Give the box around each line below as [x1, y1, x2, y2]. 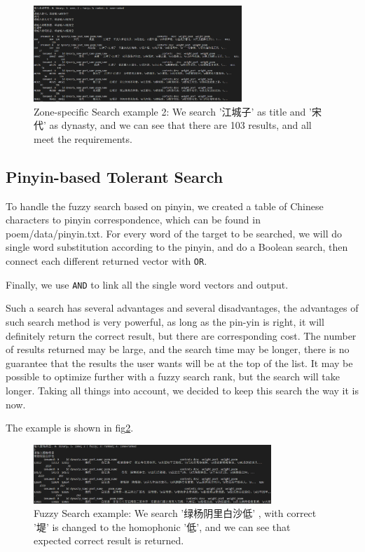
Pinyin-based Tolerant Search [6, 165, 223, 187]
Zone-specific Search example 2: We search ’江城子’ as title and [34, 104, 306, 118]
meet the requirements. [34, 131, 132, 146]
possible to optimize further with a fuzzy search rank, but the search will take [6, 369, 340, 384]
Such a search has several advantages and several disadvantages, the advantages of [6, 301, 359, 315]
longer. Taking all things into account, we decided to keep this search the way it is [6, 382, 359, 397]
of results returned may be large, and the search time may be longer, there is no [6, 342, 350, 357]
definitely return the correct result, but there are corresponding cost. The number [6, 328, 357, 343]
